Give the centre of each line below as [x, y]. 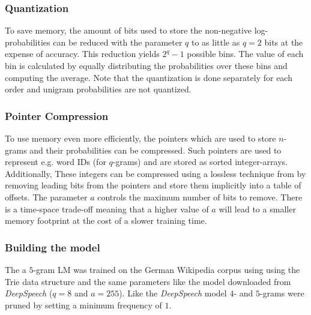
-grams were [282, 293]
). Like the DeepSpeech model [173, 293]
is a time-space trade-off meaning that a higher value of [107, 208]
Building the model [53, 247]
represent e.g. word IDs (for [56, 162]
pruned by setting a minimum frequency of [83, 304]
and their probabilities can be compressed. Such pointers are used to [155, 150]
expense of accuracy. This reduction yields [82, 54]
